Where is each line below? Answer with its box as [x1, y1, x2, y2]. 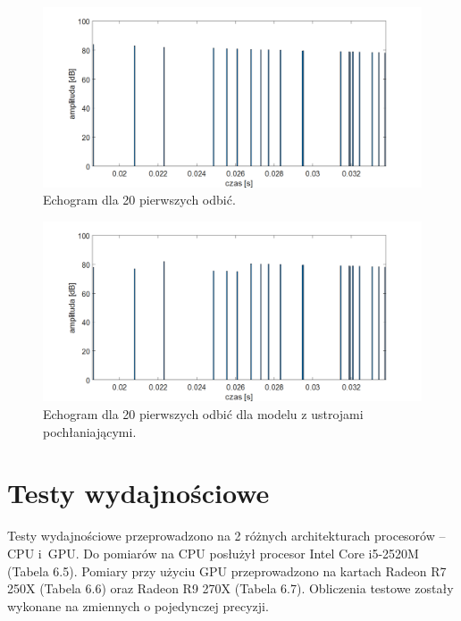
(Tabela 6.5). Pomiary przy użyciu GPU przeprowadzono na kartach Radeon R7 [7, 561, 447, 580]
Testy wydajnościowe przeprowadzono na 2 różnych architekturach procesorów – [7, 526, 446, 545]
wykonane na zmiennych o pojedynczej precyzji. [7, 596, 269, 615]
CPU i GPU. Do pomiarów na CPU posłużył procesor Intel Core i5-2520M [7, 543, 419, 562]
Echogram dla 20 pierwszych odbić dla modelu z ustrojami [43, 405, 364, 424]
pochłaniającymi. [43, 422, 137, 441]
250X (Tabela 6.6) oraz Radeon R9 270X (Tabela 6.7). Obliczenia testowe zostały [7, 579, 454, 598]
